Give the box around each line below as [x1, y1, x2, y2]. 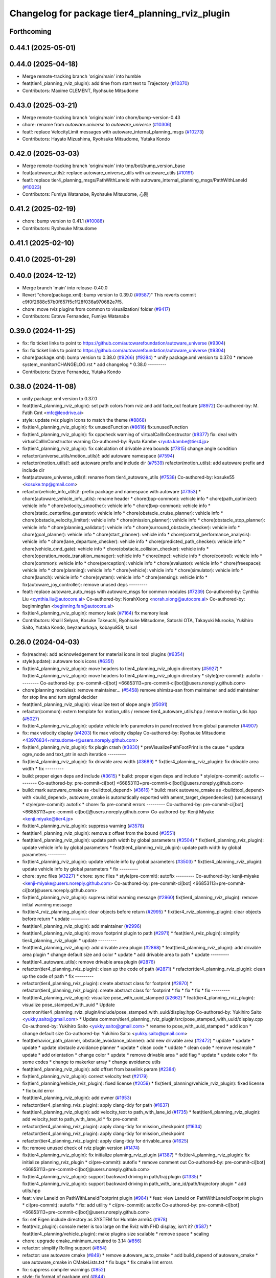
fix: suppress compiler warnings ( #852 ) [22, 1266, 106, 1272]
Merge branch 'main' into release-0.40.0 [22, 284, 108, 291]
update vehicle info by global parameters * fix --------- [22, 865, 139, 872]
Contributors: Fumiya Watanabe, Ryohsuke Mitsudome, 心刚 [22, 191, 149, 197]
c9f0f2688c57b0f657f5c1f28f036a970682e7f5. [22, 299, 123, 305]
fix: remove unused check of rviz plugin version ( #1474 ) [22, 1145, 140, 1151]
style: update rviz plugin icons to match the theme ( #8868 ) [22, 417, 147, 423]
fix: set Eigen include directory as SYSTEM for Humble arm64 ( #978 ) [22, 1216, 168, 1222]
